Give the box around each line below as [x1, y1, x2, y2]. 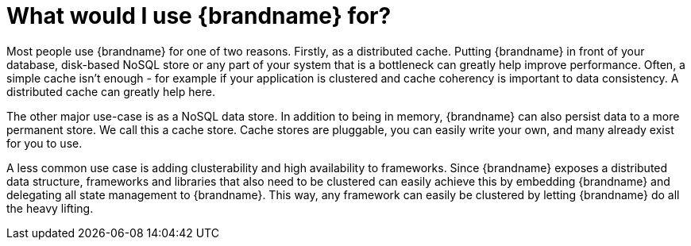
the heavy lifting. [6, 201, 94, 215]
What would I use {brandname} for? [6, 2, 392, 29]
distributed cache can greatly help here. [6, 84, 215, 98]
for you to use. [6, 136, 83, 150]
